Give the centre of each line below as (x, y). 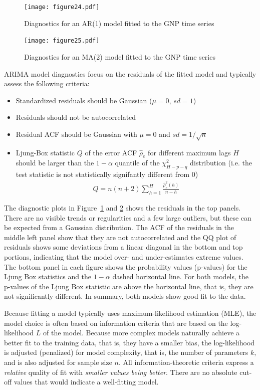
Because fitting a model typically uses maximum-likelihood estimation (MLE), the (130, 313)
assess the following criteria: (47, 83)
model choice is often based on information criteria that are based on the (116, 323)
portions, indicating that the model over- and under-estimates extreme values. (124, 257)
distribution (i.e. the (221, 163)
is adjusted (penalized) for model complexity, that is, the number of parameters (126, 352)
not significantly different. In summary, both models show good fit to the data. (125, 296)
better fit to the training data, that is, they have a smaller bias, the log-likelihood (129, 342)
